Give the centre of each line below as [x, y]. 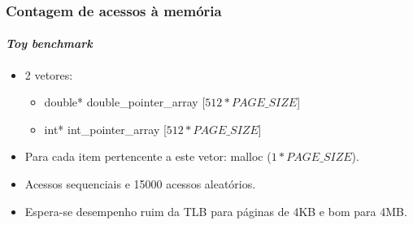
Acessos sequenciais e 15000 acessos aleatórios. [140, 184]
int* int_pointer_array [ [105, 129]
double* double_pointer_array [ [125, 102]
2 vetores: [49, 74]
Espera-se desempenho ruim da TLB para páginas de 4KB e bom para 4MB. [216, 211]
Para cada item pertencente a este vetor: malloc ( [148, 156]
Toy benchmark [49, 43]
